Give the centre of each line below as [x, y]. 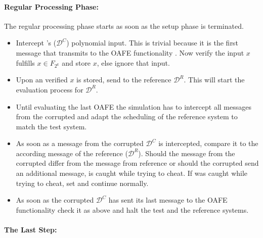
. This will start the [214, 80]
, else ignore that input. [133, 62]
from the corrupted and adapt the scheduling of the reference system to [127, 116]
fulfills [25, 62]
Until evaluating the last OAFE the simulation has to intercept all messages [134, 106]
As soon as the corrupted [55, 200]
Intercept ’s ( [36, 43]
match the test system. [51, 126]
